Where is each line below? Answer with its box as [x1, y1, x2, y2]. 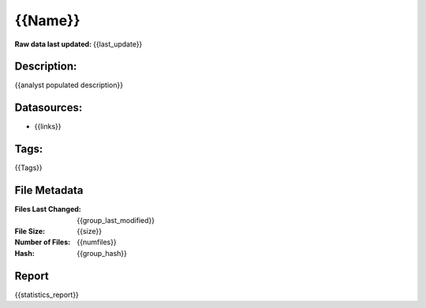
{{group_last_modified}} [77, 215, 155, 225]
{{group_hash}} [77, 248, 128, 258]
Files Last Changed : [14, 205, 82, 214]
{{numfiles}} [77, 237, 118, 247]
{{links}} [34, 122, 62, 132]
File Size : [14, 226, 46, 236]
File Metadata [14, 184, 84, 197]
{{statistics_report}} [14, 290, 79, 299]
